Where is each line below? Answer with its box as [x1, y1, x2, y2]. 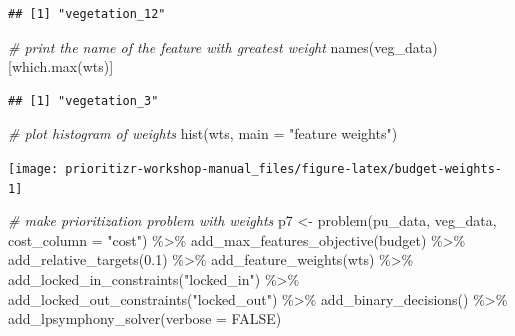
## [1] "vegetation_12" [8, 7, 166, 21]
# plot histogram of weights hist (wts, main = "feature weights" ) [8, 123, 398, 144]
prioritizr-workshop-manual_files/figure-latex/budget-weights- [65, 161, 502, 176]
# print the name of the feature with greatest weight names [8, 36, 369, 57]
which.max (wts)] [11, 56, 114, 77]
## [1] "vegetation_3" [8, 93, 159, 108]
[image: [8, 161, 59, 176]
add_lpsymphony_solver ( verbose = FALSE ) [8, 308, 282, 329]
